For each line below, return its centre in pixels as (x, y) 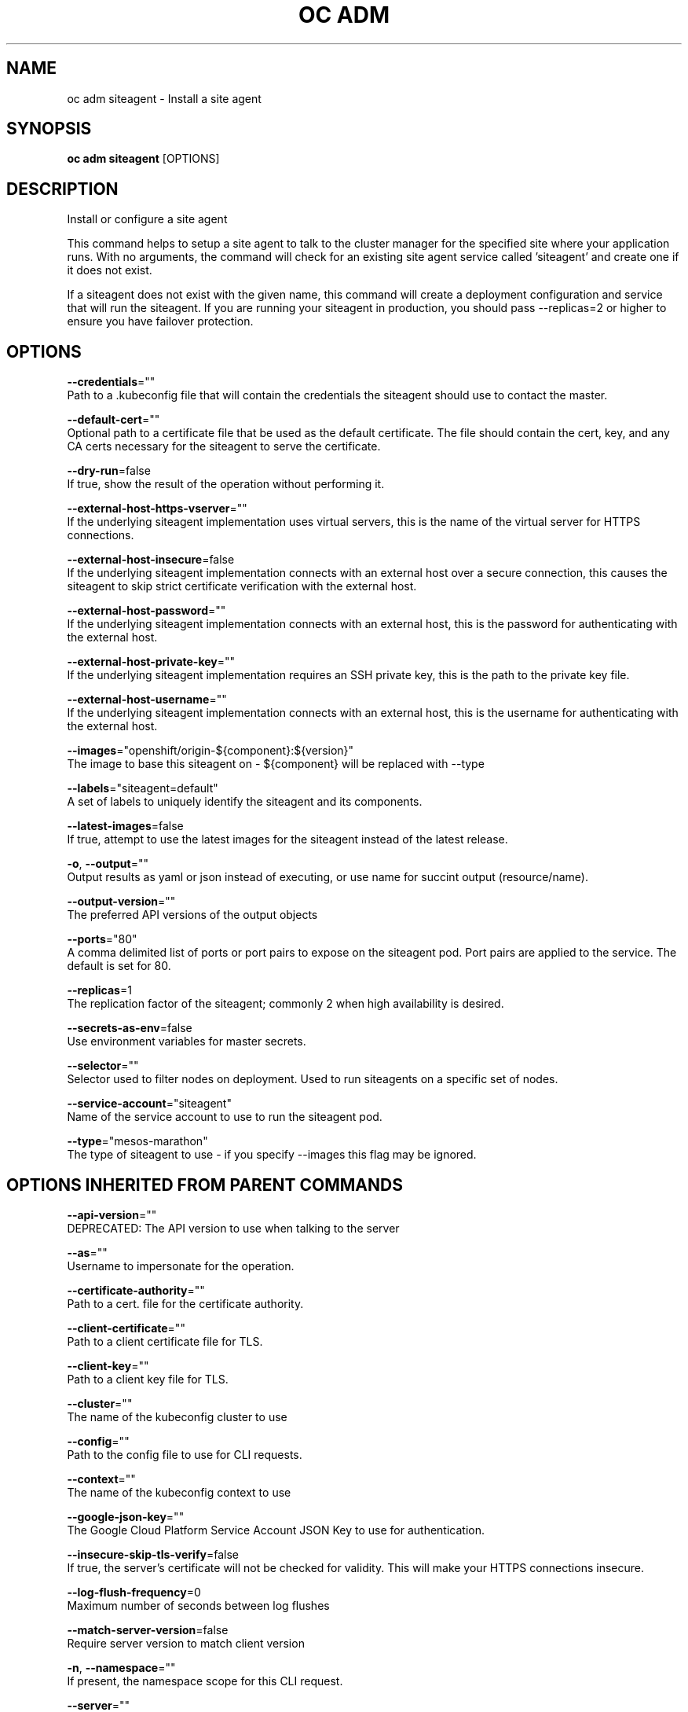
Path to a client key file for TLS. (148, 1379)
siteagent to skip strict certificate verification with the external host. (242, 586)
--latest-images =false (125, 826)
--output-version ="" (121, 902)
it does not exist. (110, 270)
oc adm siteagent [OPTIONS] (143, 159)
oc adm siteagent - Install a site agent (164, 98)
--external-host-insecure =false (151, 560)
